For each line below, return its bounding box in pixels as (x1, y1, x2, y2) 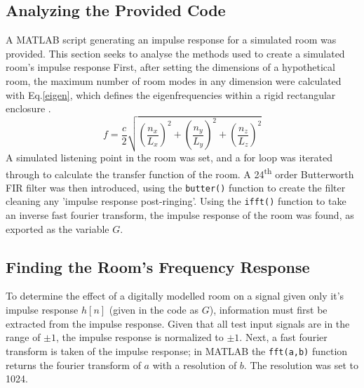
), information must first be (209, 302, 328, 317)
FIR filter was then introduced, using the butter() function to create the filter (6, 180, 346, 194)
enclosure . (6, 101, 51, 116)
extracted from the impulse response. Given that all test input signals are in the (6, 316, 350, 330)
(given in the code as (109, 302, 199, 317)
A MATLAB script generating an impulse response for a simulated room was (6, 32, 337, 47)
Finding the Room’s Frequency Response (6, 255, 310, 277)
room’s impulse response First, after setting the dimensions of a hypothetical (6, 60, 335, 74)
